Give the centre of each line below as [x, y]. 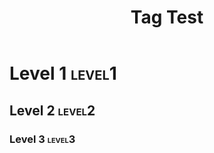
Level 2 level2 [52, 110]
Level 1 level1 [63, 73]
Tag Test [167, 17]
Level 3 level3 [42, 139]
